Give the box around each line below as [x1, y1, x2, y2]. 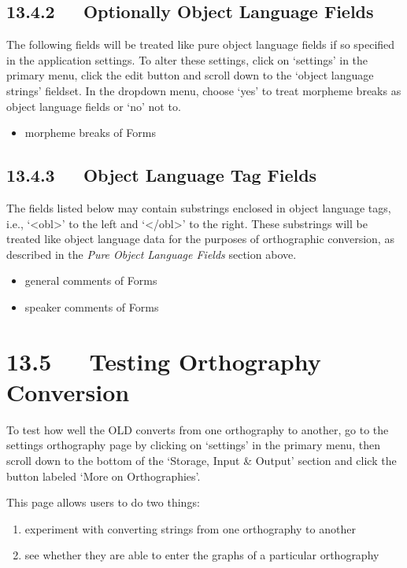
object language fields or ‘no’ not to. [6, 98, 181, 114]
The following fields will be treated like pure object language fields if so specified [6, 36, 395, 53]
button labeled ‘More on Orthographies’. [6, 467, 201, 484]
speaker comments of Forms [24, 298, 159, 315]
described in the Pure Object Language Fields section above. [6, 245, 297, 262]
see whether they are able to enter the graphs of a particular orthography [24, 547, 379, 563]
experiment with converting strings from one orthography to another [24, 520, 356, 537]
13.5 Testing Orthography [6, 345, 321, 377]
